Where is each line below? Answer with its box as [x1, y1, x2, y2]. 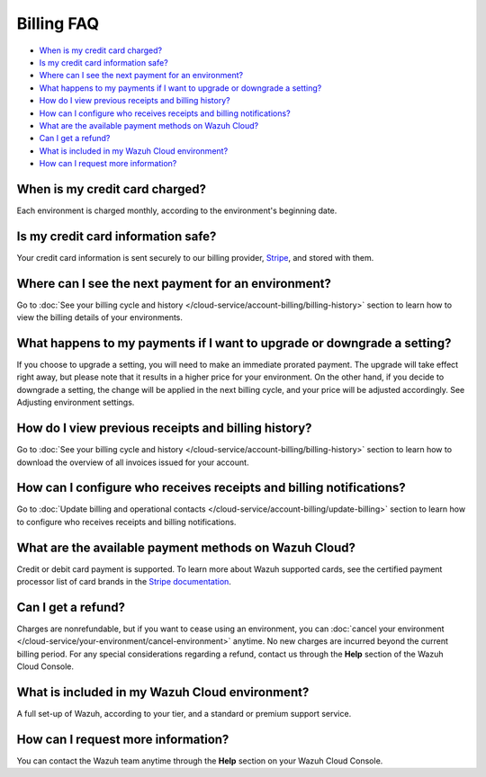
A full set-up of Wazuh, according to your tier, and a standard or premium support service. [16, 709, 352, 719]
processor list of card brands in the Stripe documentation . [16, 576, 231, 587]
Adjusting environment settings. [16, 397, 135, 408]
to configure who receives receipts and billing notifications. [16, 516, 237, 527]
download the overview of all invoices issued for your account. [16, 457, 249, 468]
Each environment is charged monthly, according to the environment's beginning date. [16, 205, 337, 216]
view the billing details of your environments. [16, 312, 184, 323]
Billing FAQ [16, 13, 100, 33]
